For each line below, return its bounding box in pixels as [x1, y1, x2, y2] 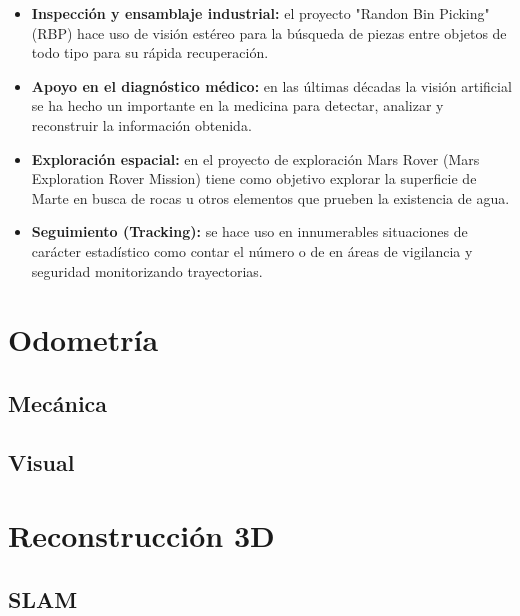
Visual [8, 446, 75, 477]
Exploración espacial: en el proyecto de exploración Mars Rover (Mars [31, 148, 480, 169]
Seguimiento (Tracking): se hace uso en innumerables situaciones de [31, 221, 468, 242]
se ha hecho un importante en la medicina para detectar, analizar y [31, 95, 444, 116]
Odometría [8, 319, 159, 360]
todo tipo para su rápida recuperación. [31, 42, 269, 63]
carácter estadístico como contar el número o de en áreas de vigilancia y [31, 240, 473, 261]
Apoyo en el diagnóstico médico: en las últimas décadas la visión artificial [31, 75, 512, 96]
